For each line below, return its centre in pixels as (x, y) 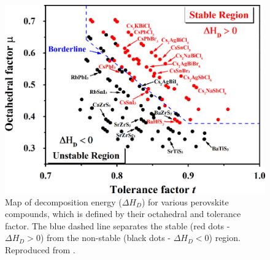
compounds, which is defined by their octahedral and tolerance (123, 214)
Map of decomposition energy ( (64, 201)
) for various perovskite (185, 201)
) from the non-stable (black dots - (106, 238)
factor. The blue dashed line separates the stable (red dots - (118, 225)
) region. (225, 238)
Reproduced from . (40, 249)
